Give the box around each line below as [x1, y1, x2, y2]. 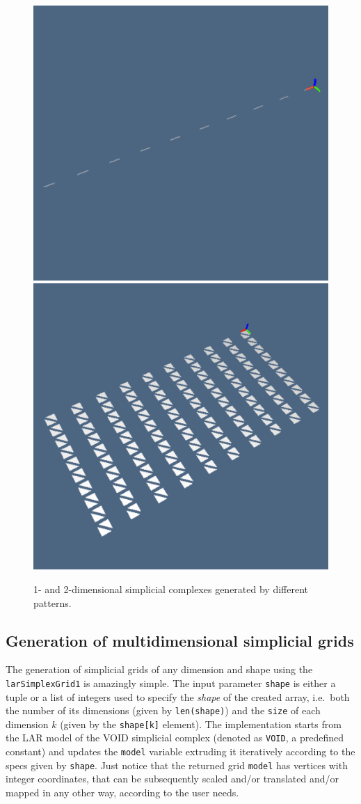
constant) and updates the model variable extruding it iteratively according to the [6, 744, 355, 759]
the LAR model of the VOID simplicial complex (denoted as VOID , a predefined [6, 730, 344, 745]
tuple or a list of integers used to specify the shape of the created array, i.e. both [6, 689, 350, 704]
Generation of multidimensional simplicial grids [6, 629, 354, 651]
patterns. [33, 595, 72, 610]
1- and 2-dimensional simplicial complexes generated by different [33, 581, 309, 596]
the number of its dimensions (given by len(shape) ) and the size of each [6, 703, 321, 718]
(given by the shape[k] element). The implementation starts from [60, 716, 342, 731]
